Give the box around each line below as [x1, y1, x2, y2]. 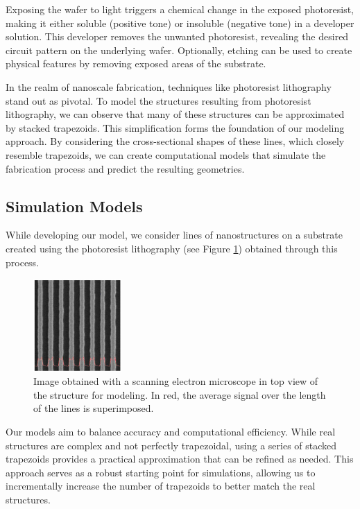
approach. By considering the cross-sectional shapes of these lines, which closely [6, 134, 345, 148]
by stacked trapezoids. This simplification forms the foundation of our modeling [6, 120, 345, 135]
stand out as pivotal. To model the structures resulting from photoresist [6, 93, 311, 107]
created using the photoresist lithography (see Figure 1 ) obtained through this [6, 241, 338, 255]
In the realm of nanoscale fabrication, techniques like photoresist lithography [6, 79, 332, 94]
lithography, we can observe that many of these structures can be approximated [6, 107, 345, 121]
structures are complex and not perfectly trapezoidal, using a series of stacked [6, 438, 337, 452]
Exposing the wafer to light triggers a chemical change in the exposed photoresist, [6, 2, 354, 16]
